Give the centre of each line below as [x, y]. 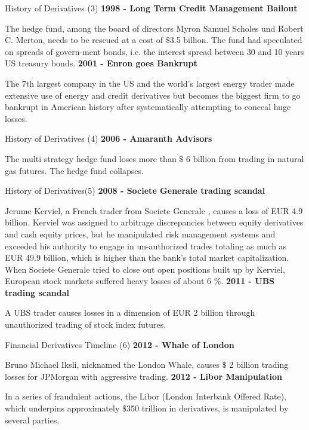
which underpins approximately [62, 408]
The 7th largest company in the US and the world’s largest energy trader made [150, 83]
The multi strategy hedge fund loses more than [91, 158]
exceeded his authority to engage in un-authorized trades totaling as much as [146, 246]
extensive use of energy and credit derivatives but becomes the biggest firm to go [153, 95]
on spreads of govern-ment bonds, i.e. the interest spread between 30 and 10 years [154, 51]
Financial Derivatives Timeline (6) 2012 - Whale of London [120, 344]
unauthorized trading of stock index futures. [86, 324]
